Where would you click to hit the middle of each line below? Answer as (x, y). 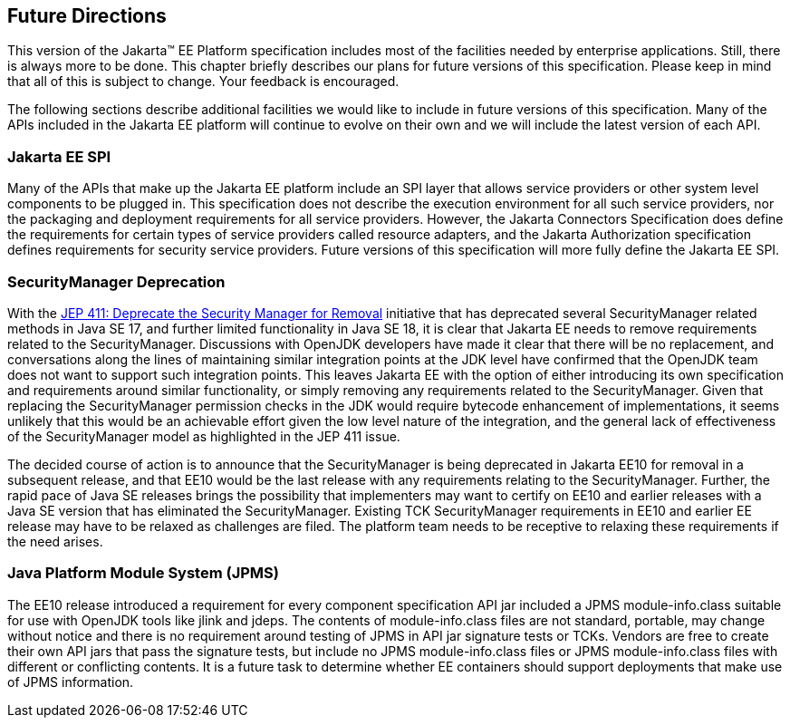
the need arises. (55, 541)
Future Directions (87, 16)
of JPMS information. (71, 681)
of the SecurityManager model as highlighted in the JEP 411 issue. (204, 436)
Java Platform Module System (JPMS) (143, 573)
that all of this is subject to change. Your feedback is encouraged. (203, 82)
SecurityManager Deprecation (116, 281)
